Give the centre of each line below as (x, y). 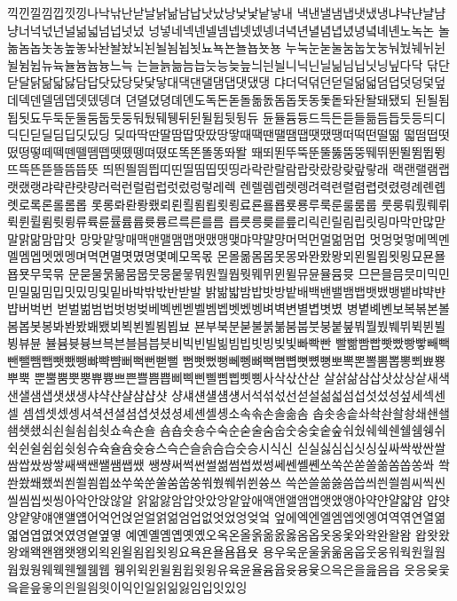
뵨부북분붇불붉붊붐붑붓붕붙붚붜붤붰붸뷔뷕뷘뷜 (320, 325)
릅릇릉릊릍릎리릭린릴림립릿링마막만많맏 (337, 221)
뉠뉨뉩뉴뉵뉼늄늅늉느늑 (70, 64)
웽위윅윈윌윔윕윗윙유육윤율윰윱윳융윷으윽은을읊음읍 (257, 569)
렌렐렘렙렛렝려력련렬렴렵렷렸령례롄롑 (343, 186)
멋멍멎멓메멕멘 (410, 238)
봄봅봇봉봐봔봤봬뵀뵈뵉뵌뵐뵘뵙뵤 (99, 325)
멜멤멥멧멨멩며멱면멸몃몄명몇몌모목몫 (110, 256)
